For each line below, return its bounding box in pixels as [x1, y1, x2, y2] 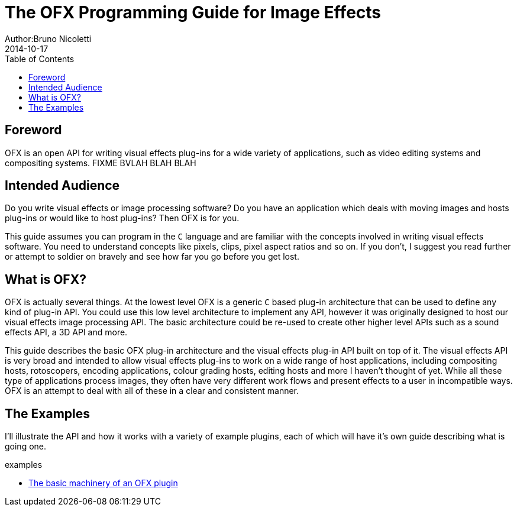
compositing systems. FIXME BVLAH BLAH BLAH [5, 157, 196, 168]
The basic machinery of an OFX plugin [28, 478, 178, 489]
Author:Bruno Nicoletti [5, 33, 92, 44]
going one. [5, 441, 47, 452]
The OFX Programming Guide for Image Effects [5, 2, 382, 22]
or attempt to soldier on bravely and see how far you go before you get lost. [5, 251, 299, 262]
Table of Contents [5, 53, 75, 64]
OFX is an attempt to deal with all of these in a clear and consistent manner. [5, 386, 299, 396]
